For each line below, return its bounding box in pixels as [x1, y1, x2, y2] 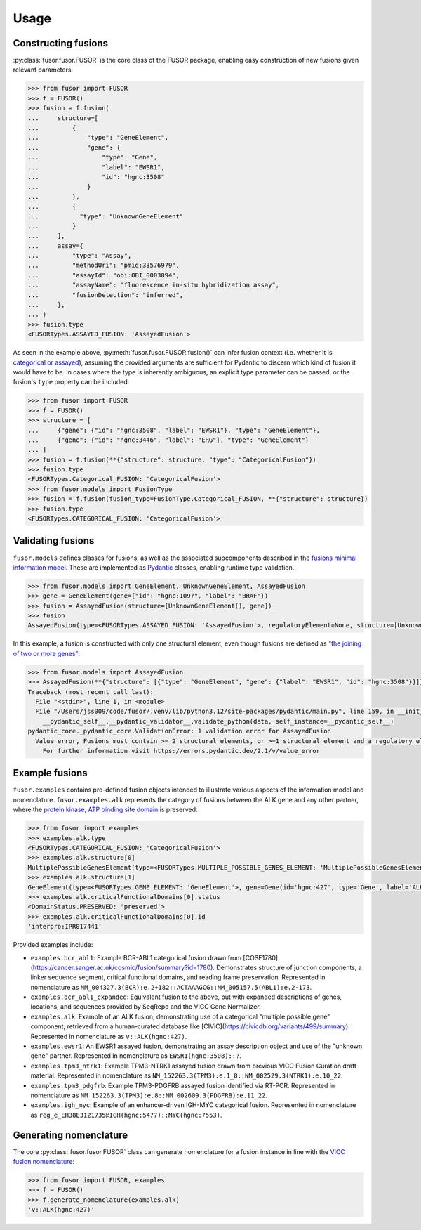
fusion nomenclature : [13, 1158, 75, 1166]
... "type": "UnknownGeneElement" [27, 212, 184, 221]
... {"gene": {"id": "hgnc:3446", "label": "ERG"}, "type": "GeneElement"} [27, 436, 309, 444]
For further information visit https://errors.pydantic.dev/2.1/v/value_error [42, 747, 321, 754]
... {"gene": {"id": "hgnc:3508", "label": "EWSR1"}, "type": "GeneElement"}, [27, 426, 321, 434]
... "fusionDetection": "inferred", [27, 291, 184, 299]
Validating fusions [13, 535, 95, 547]
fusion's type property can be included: [13, 378, 130, 386]
